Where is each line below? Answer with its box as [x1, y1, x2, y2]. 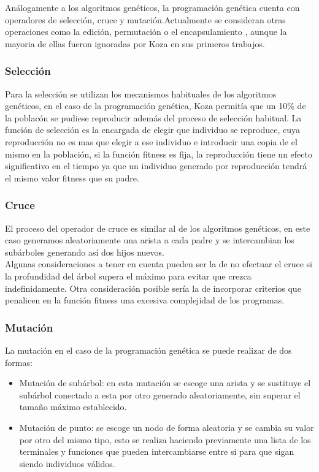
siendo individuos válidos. [19, 457, 115, 470]
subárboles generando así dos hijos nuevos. [5, 245, 164, 258]
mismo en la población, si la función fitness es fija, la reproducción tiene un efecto [5, 147, 312, 160]
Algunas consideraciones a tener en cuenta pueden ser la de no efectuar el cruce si [5, 257, 313, 270]
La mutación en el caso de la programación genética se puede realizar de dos [5, 343, 292, 356]
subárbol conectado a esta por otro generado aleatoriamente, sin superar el [19, 388, 301, 401]
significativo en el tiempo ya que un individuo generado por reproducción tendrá [5, 159, 307, 172]
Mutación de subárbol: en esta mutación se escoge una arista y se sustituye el [19, 376, 311, 389]
